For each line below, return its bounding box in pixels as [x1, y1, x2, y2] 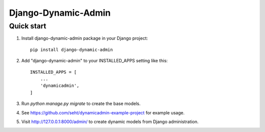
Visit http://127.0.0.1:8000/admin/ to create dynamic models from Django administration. [21, 118, 199, 125]
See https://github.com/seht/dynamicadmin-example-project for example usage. [21, 109, 185, 115]
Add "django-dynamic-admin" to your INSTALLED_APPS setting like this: [21, 58, 168, 64]
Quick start [9, 22, 47, 30]
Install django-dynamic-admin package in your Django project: [21, 35, 148, 41]
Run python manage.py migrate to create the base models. [21, 101, 141, 106]
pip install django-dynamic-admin [30, 47, 113, 53]
